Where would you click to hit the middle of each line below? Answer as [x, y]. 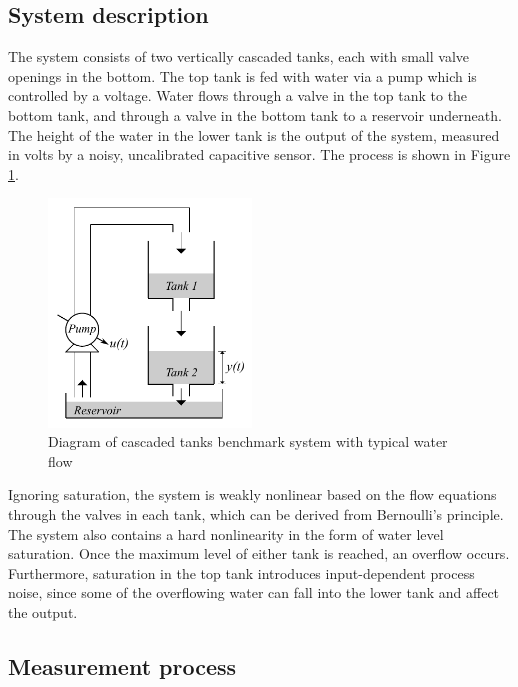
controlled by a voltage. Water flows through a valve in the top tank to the [238, 95]
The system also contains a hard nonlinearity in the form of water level [226, 533]
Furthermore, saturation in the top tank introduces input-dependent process [241, 572]
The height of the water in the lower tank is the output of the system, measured [254, 134]
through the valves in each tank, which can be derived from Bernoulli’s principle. [256, 514]
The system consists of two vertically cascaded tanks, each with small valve [239, 56]
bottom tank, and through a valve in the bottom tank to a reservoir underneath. [255, 114]
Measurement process [122, 665]
